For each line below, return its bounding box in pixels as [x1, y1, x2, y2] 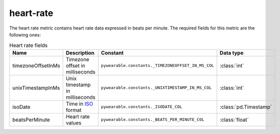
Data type [219, 49, 244, 56]
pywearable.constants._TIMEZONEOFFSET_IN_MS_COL [101, 63, 214, 68]
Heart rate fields [9, 41, 48, 48]
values [66, 119, 82, 126]
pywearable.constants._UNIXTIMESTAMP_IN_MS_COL [101, 85, 212, 90]
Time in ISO [66, 100, 93, 107]
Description [66, 49, 95, 56]
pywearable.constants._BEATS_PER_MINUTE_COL [101, 117, 205, 122]
